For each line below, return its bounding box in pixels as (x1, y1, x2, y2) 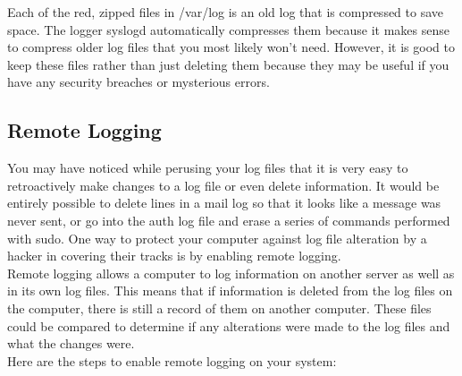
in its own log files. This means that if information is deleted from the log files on (7, 281, 453, 300)
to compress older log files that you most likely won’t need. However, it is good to (7, 38, 455, 56)
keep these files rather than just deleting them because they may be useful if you (7, 55, 449, 73)
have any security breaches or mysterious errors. (7, 73, 270, 91)
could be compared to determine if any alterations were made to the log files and (7, 316, 450, 335)
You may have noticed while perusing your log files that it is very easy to (7, 158, 408, 177)
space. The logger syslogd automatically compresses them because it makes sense (7, 20, 450, 38)
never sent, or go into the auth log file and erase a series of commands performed (7, 210, 450, 229)
